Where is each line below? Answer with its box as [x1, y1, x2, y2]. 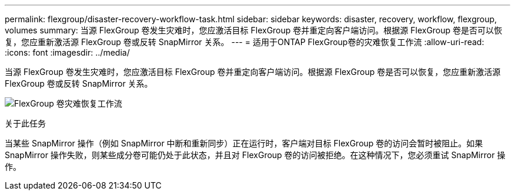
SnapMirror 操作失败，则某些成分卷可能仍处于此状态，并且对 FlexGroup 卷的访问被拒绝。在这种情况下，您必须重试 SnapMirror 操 [5, 150, 506, 160]
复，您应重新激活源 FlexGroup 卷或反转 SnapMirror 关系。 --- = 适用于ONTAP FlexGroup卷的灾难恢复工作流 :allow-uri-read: [5, 37, 484, 47]
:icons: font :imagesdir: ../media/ [5, 47, 130, 57]
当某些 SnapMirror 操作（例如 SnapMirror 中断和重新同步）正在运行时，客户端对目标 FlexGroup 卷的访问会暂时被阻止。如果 [5, 138, 483, 148]
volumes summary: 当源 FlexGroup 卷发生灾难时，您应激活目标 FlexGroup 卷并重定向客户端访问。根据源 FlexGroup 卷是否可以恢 [5, 25, 503, 35]
